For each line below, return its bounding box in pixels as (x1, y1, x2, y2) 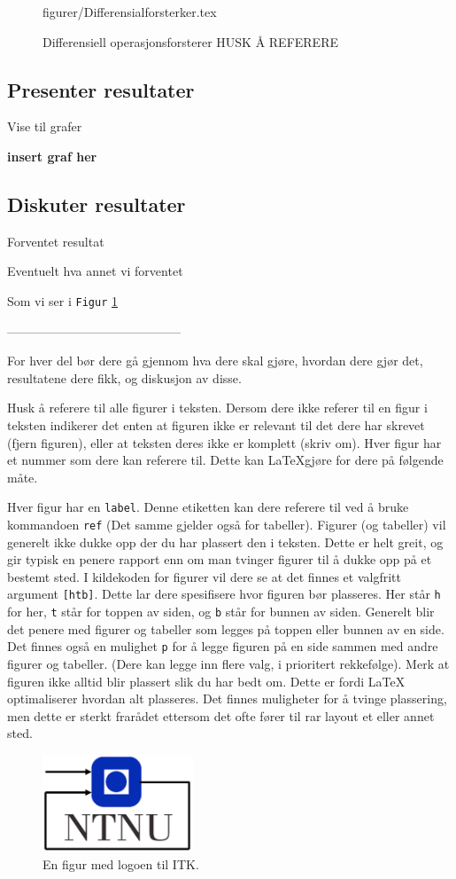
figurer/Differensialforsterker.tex (43, 3, 217, 20)
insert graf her (7, 146, 97, 165)
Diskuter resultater (7, 190, 186, 217)
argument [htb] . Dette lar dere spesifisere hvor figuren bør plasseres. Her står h (7, 585, 441, 603)
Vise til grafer (7, 117, 82, 136)
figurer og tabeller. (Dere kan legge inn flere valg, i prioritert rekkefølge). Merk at (7, 655, 450, 673)
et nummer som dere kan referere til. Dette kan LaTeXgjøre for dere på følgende (7, 451, 444, 469)
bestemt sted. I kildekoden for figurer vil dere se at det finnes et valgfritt (7, 567, 401, 585)
